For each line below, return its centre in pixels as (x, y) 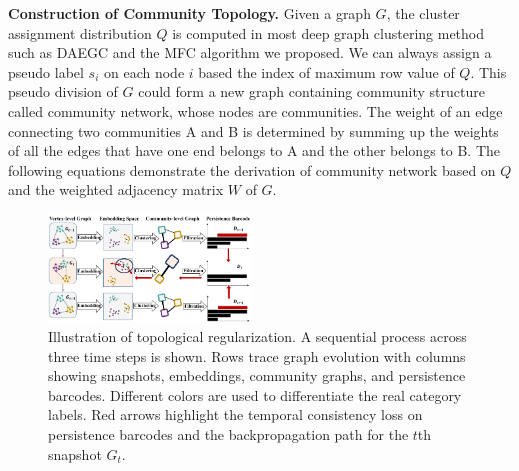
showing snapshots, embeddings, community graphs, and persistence (257, 375)
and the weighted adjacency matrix (116, 189)
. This (488, 71)
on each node (144, 71)
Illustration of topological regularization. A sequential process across (257, 336)
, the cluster (423, 13)
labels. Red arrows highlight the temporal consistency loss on (235, 414)
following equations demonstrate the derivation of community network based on (252, 169)
